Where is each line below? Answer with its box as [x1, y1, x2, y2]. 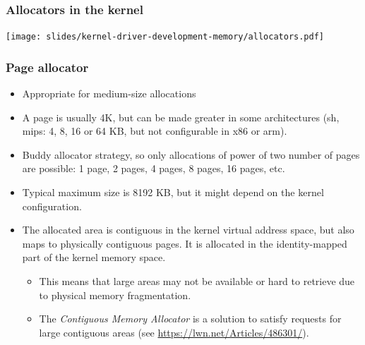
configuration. [22, 198, 82, 213]
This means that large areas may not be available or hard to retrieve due [39, 274, 355, 289]
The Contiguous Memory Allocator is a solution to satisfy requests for [39, 311, 342, 326]
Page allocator [6, 58, 89, 75]
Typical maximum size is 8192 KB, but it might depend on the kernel [22, 185, 324, 200]
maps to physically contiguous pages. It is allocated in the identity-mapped [22, 236, 347, 250]
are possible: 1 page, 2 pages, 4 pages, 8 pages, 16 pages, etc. [22, 161, 285, 176]
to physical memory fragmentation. [39, 287, 191, 302]
